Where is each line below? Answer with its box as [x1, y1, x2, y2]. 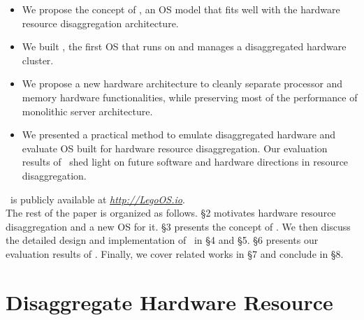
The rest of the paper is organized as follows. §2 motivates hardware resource [6, 205, 336, 220]
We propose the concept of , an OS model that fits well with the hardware [22, 2, 340, 16]
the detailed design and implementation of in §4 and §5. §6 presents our [6, 233, 319, 247]
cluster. [22, 52, 54, 67]
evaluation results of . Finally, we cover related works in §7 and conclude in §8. [6, 246, 344, 261]
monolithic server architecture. [22, 103, 153, 118]
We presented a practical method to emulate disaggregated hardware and [22, 127, 336, 142]
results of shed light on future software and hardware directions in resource [22, 154, 349, 169]
